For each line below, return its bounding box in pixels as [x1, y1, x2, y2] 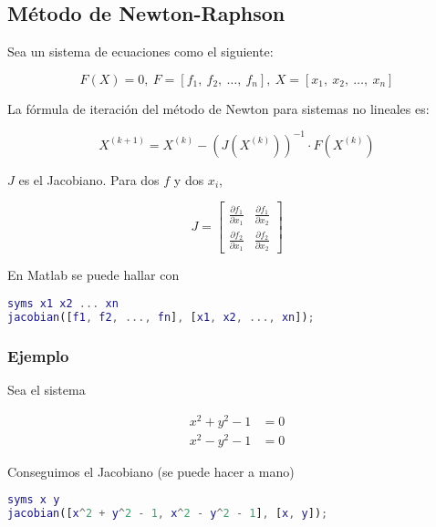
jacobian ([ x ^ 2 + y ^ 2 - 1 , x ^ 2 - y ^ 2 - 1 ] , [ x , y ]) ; [7, 507, 328, 521]
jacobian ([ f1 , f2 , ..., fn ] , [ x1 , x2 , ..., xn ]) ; [7, 310, 315, 324]
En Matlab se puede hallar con [7, 265, 180, 284]
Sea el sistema [7, 379, 86, 398]
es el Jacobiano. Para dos [18, 170, 160, 189]
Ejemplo [7, 344, 69, 367]
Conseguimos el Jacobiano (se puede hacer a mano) [7, 461, 295, 480]
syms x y [7, 493, 60, 507]
